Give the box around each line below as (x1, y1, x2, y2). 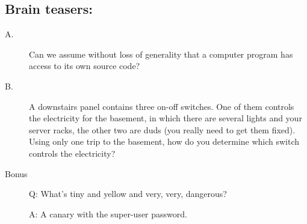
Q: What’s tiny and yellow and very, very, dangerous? (29, 187, 227, 200)
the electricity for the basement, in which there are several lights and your (29, 112, 302, 124)
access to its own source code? (29, 59, 140, 72)
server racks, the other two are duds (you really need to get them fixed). (29, 123, 296, 136)
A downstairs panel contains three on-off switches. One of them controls (29, 100, 294, 112)
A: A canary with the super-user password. (29, 207, 187, 220)
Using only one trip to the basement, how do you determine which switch (29, 135, 300, 148)
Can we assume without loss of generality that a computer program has (29, 47, 293, 60)
